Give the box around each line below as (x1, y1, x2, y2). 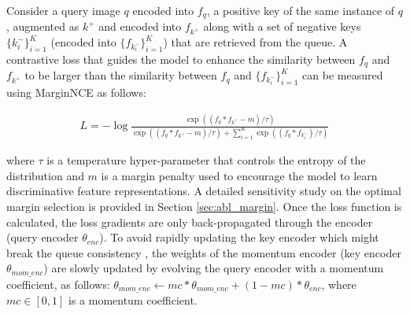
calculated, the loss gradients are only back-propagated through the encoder (6, 213, 373, 230)
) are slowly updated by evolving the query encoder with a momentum (43, 260, 384, 276)
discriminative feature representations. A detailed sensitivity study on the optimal (6, 183, 401, 199)
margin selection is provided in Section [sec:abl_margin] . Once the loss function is (6, 198, 402, 214)
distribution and (6, 167, 84, 183)
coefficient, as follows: (6, 275, 110, 292)
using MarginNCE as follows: (6, 84, 146, 101)
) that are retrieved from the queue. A (163, 34, 348, 50)
